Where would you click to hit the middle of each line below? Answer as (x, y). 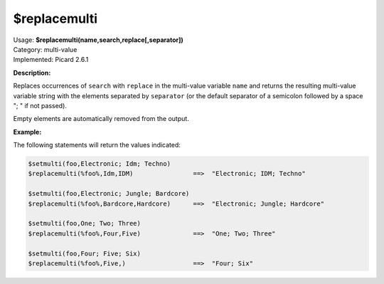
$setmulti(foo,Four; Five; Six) (85, 253)
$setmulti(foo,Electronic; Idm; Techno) (99, 164)
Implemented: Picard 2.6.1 (51, 60)
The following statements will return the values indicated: (97, 145)
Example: (27, 132)
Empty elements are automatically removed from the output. (101, 119)
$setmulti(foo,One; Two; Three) (85, 223)
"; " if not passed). (40, 105)
